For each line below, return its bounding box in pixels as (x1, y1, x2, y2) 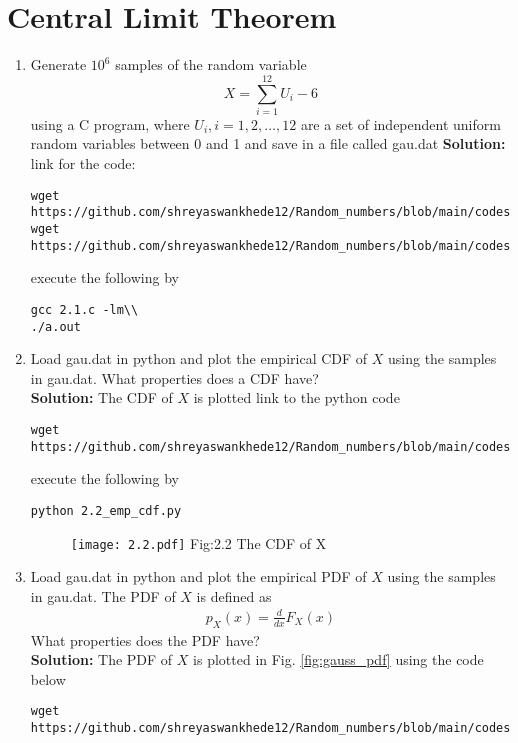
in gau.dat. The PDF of (30, 585, 176, 606)
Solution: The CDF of (30, 387, 173, 408)
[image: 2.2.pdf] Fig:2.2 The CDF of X (70, 532, 327, 553)
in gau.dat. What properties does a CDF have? (30, 367, 319, 388)
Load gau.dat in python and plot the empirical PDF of (30, 566, 367, 587)
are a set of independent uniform (300, 113, 501, 134)
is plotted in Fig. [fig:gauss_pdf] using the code (193, 649, 484, 670)
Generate (30, 54, 87, 75)
